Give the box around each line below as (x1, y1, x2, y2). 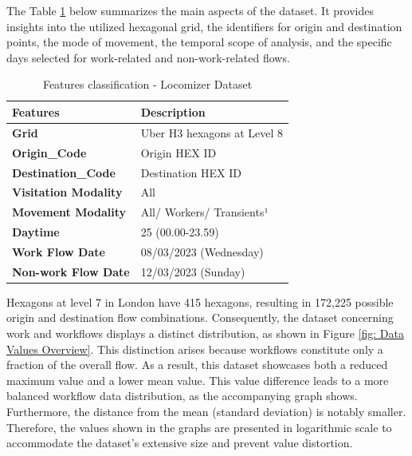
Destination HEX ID (140, 164, 241, 180)
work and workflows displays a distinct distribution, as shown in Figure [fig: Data (6, 325, 404, 341)
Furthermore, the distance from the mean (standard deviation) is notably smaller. (6, 402, 406, 419)
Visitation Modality (12, 184, 123, 200)
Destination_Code (12, 164, 116, 180)
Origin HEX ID (140, 144, 217, 161)
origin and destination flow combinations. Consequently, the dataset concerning (6, 309, 394, 326)
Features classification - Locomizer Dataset (42, 76, 253, 93)
